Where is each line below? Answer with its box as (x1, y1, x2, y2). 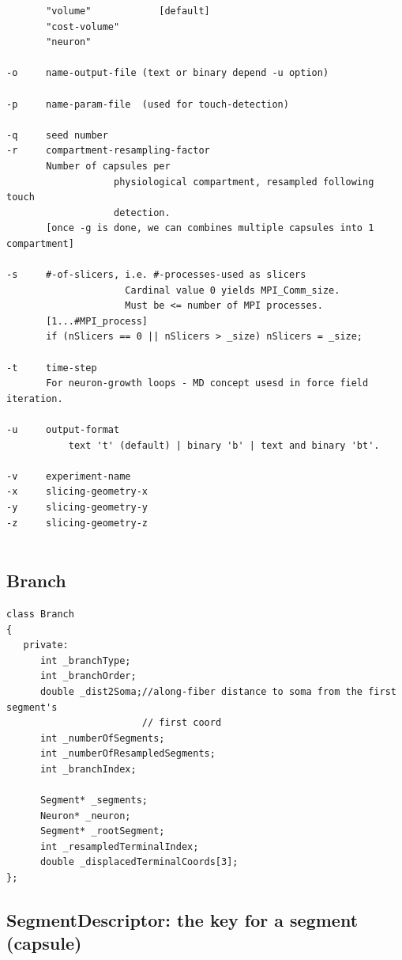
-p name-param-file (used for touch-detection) (6, 98, 289, 110)
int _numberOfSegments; (39, 732, 165, 744)
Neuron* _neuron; (39, 810, 131, 822)
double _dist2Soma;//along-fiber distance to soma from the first (39, 685, 396, 697)
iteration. (6, 393, 63, 404)
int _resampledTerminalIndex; (39, 840, 199, 852)
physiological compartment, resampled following (114, 176, 374, 188)
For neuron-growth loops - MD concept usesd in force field (46, 378, 369, 389)
